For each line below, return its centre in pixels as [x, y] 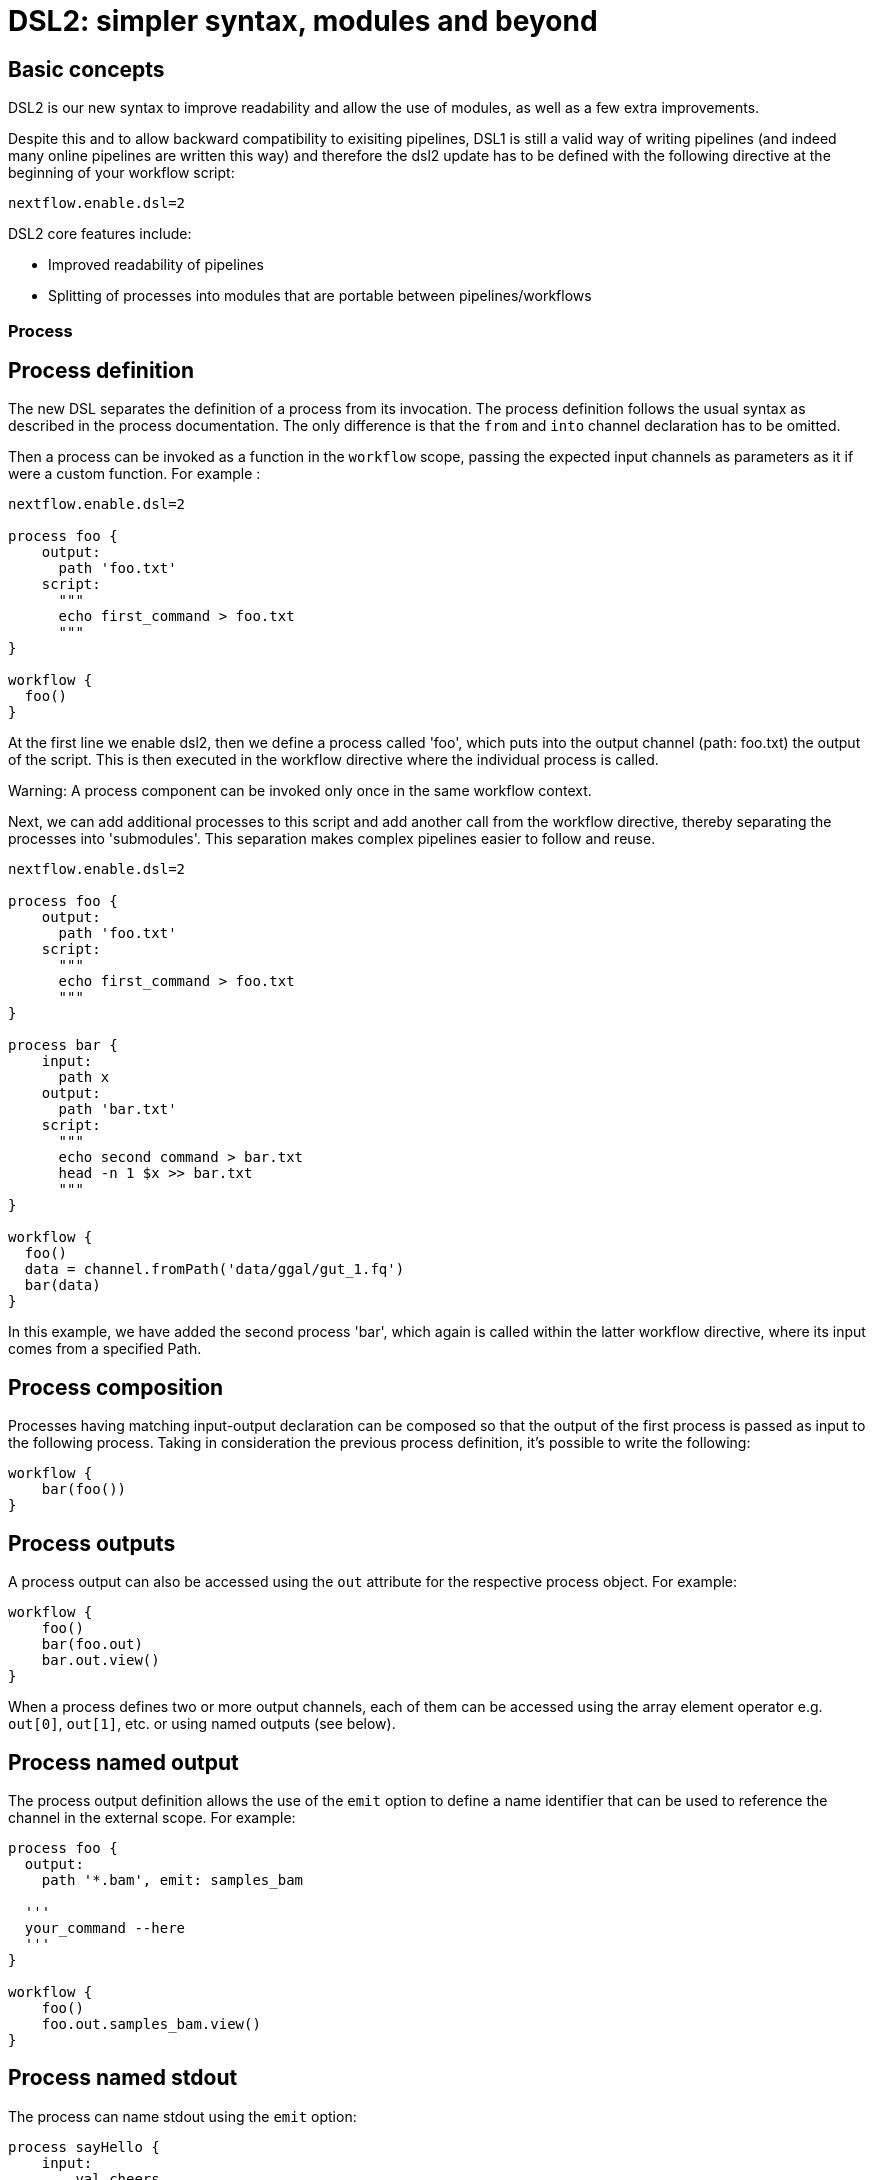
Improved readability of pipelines [156, 265]
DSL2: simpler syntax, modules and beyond [303, 21]
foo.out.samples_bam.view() [151, 2023]
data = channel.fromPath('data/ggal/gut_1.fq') [214, 1269]
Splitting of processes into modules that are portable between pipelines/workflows [320, 296]
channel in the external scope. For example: [152, 1817]
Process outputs [92, 1543]
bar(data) [62, 1285]
